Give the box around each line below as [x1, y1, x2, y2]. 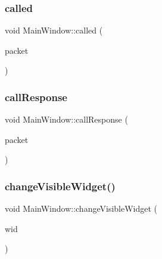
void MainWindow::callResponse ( [5, 113, 128, 126]
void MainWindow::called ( [5, 24, 103, 36]
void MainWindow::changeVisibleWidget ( [5, 202, 158, 215]
